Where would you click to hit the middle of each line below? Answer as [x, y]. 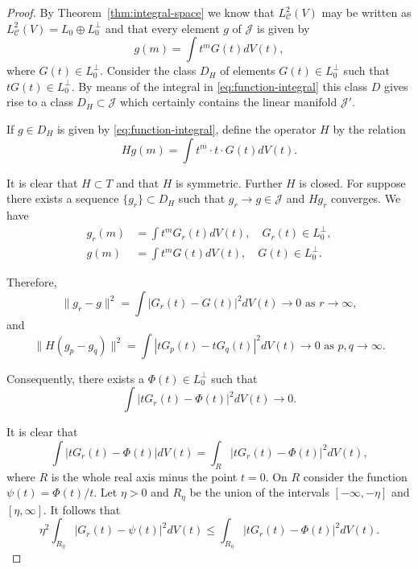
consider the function [355, 476]
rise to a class [40, 102]
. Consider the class [148, 70]
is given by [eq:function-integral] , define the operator [186, 128]
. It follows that [82, 509]
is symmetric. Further [229, 182]
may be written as [366, 12]
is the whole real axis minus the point [144, 476]
